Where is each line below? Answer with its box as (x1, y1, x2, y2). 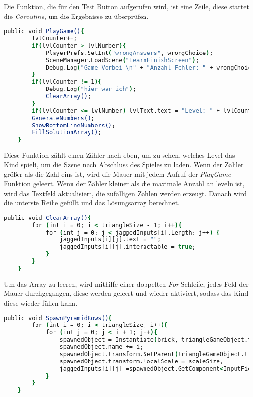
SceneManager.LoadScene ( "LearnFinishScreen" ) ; (45, 56, 199, 64)
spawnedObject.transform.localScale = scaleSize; (59, 358, 224, 365)
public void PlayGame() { (4, 28, 84, 35)
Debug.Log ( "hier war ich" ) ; (45, 86, 137, 93)
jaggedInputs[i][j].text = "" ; (59, 236, 161, 243)
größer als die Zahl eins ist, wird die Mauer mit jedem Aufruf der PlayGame (4, 169, 231, 179)
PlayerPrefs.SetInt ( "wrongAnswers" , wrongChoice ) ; (45, 49, 213, 56)
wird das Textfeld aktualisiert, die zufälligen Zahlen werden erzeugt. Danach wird (4, 188, 247, 198)
